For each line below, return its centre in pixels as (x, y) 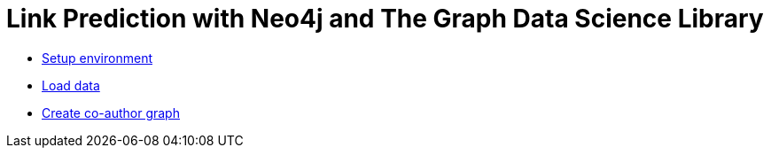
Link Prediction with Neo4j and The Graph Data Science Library (385, 19)
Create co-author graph (111, 112)
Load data (71, 85)
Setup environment (97, 58)
